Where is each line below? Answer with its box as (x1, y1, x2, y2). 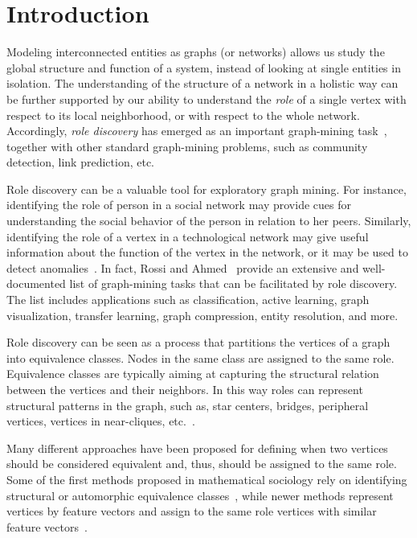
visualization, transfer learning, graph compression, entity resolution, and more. (6, 306, 399, 323)
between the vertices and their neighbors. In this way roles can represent (6, 381, 363, 397)
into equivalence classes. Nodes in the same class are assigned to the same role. (6, 349, 395, 366)
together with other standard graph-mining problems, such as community (6, 138, 368, 154)
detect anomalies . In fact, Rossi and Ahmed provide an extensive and (6, 259, 359, 276)
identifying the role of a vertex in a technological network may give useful (6, 228, 369, 244)
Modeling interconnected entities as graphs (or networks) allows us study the (6, 43, 385, 60)
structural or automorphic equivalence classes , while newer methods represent (6, 487, 394, 503)
